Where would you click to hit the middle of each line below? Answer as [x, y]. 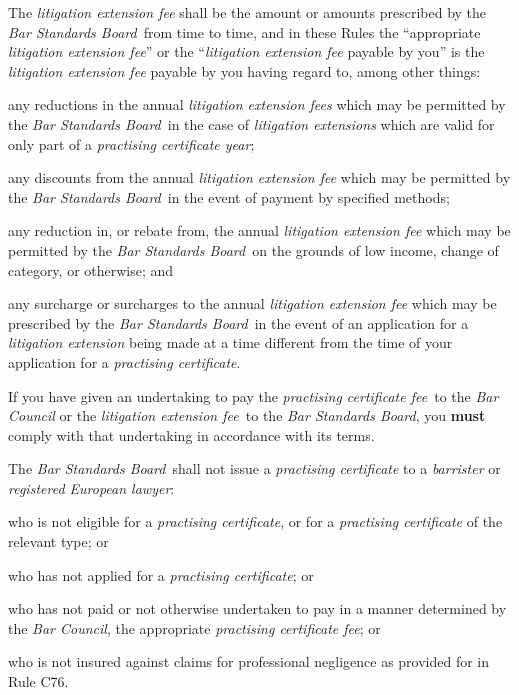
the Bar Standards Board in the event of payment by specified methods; [229, 196]
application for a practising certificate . [124, 361]
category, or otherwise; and [91, 269]
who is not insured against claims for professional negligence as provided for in [249, 661]
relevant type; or [58, 541]
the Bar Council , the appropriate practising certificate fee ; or [194, 627]
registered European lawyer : [91, 487]
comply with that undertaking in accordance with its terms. [191, 434]
